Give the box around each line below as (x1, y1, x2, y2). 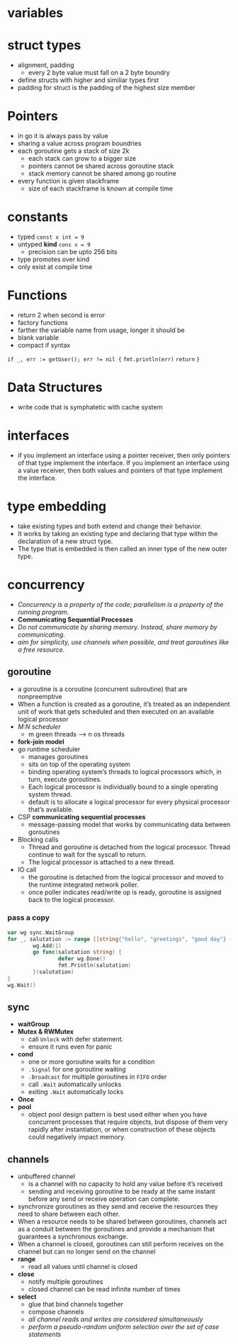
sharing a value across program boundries (17, 139, 142, 148)
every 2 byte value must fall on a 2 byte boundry (28, 69, 170, 77)
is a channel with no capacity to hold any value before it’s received (28, 1180, 223, 1188)
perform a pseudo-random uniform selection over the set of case (28, 1323, 220, 1331)
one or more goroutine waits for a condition (28, 1057, 155, 1066)
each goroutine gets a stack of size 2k (17, 147, 130, 155)
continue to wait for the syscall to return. (28, 850, 147, 858)
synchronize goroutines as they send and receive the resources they (17, 1202, 218, 1211)
